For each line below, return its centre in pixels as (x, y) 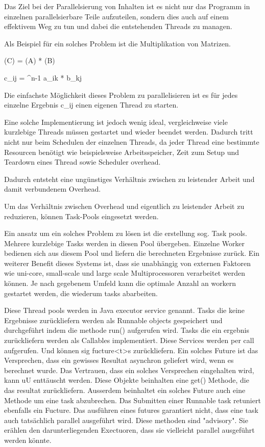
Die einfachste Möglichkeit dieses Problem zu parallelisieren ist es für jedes (121, 95)
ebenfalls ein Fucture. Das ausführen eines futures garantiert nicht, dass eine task (131, 410)
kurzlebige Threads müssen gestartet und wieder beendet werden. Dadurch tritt (129, 132)
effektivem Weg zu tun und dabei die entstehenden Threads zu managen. (118, 26)
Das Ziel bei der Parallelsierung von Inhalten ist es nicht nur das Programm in (127, 6)
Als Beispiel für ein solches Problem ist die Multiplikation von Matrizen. (117, 43)
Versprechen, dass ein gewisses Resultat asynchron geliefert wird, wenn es (119, 360)
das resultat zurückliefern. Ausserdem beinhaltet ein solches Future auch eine (125, 390)
